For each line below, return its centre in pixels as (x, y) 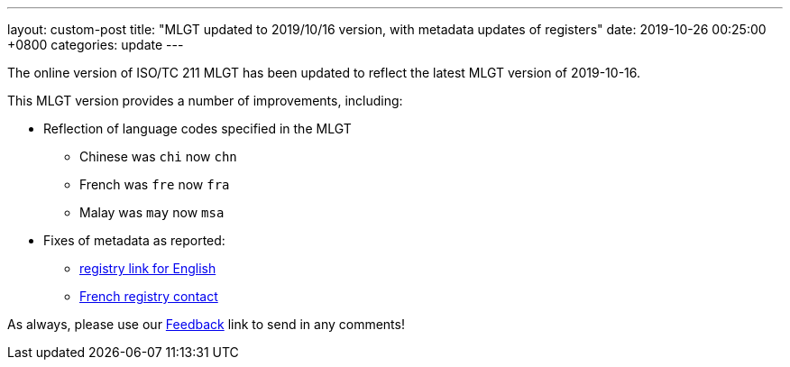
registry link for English (148, 268)
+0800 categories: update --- (96, 45)
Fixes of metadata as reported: (134, 240)
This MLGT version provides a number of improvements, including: (205, 101)
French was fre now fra (155, 184)
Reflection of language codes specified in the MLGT (197, 128)
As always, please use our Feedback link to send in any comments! (206, 324)
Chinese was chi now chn (158, 156)
